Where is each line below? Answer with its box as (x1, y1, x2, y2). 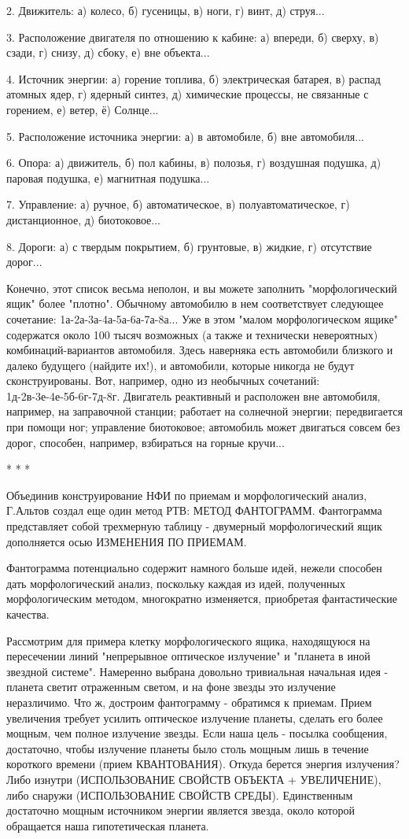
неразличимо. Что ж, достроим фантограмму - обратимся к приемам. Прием (6, 693, 372, 710)
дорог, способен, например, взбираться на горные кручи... (6, 434, 285, 450)
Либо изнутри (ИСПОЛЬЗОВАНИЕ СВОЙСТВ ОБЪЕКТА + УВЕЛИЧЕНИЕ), (6, 771, 381, 787)
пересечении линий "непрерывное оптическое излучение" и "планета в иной (6, 648, 370, 664)
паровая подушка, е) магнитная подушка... (6, 169, 210, 186)
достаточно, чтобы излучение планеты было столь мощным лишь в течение (6, 740, 369, 756)
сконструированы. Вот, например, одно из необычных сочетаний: (6, 372, 320, 389)
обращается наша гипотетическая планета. (6, 817, 209, 833)
